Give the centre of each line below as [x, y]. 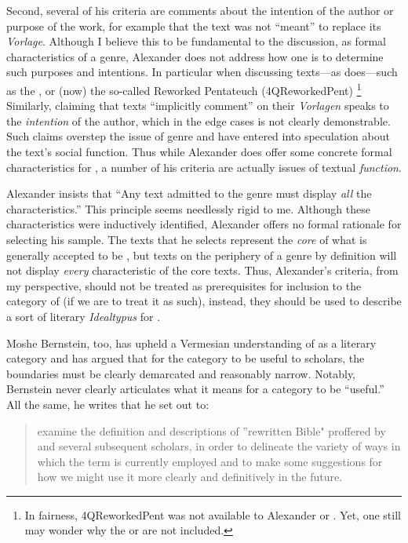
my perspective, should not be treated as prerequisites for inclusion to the [184, 285]
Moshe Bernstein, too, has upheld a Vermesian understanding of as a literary [191, 343]
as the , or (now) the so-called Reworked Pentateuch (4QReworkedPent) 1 [184, 89]
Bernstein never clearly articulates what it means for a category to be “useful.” [195, 389]
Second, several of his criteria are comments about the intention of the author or [200, 10]
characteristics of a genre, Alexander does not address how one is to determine [195, 56]
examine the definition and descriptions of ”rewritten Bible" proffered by [211, 430]
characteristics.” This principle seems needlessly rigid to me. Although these [188, 208]
